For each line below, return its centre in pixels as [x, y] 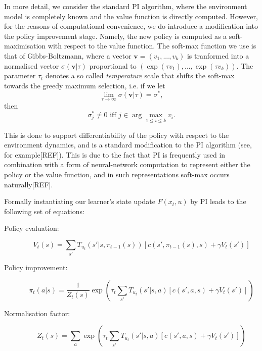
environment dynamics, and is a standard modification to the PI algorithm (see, [128, 145]
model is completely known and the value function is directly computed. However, [131, 16]
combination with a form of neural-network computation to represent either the [127, 164]
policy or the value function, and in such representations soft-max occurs [117, 174]
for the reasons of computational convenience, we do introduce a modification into [131, 26]
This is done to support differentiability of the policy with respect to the [117, 135]
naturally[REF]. [29, 184]
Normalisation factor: [37, 313]
